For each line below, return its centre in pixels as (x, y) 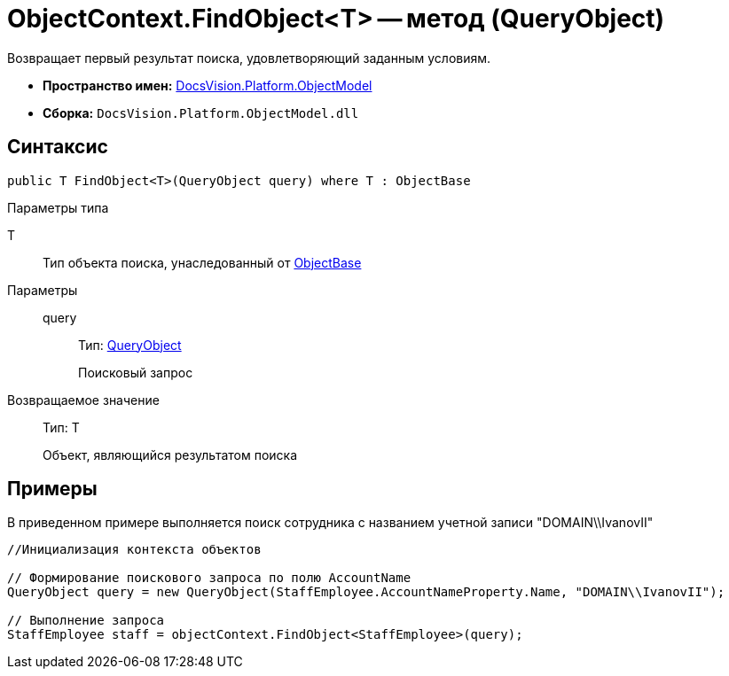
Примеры (52, 489)
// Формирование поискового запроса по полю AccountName (209, 578)
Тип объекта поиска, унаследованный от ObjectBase (202, 262)
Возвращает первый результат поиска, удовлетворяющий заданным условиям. (249, 58)
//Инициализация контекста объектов (134, 550)
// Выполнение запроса (86, 621)
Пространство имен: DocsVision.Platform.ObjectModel (208, 85)
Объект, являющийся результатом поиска (170, 455)
